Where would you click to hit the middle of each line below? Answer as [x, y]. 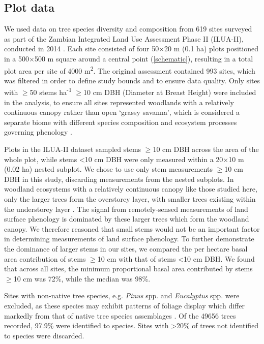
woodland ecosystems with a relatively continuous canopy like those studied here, [131, 189]
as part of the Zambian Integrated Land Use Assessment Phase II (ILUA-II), [124, 38]
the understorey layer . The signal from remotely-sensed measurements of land [126, 209]
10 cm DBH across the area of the [206, 149]
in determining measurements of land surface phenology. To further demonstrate [129, 239]
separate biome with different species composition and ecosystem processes [121, 122]
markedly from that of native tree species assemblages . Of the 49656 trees [120, 315]
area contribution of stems [45, 258]
